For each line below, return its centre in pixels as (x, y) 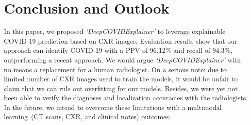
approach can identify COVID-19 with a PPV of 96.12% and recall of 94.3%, (118, 50)
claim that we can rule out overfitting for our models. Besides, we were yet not (121, 88)
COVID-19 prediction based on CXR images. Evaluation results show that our (121, 40)
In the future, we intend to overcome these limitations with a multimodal (113, 107)
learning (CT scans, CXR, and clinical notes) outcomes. (87, 117)
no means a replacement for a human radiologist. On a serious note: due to (115, 69)
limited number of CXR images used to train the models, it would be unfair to (121, 79)
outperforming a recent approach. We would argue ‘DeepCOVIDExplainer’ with (123, 59)
